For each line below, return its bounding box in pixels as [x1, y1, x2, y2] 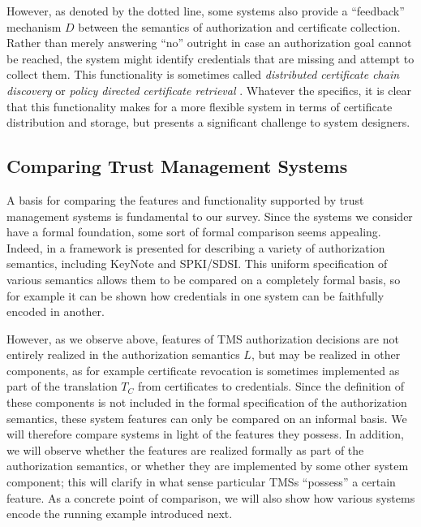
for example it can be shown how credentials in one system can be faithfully [6, 287, 384, 304]
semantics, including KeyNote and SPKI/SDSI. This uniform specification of [6, 255, 388, 272]
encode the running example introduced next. [6, 505, 233, 522]
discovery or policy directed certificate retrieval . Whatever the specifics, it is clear [6, 81, 412, 98]
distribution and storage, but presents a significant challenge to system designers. [6, 114, 410, 131]
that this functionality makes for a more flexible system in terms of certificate [6, 97, 393, 114]
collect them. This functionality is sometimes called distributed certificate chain [6, 66, 400, 83]
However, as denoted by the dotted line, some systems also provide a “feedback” [6, 2, 405, 19]
